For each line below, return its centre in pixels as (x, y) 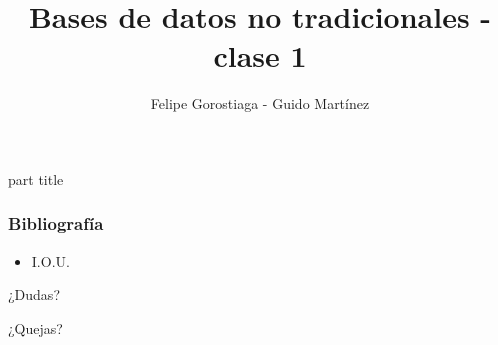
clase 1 (260, 55)
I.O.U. (50, 260)
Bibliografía (56, 223)
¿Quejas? (35, 327)
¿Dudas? (34, 294)
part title (36, 178)
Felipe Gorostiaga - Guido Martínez (260, 103)
